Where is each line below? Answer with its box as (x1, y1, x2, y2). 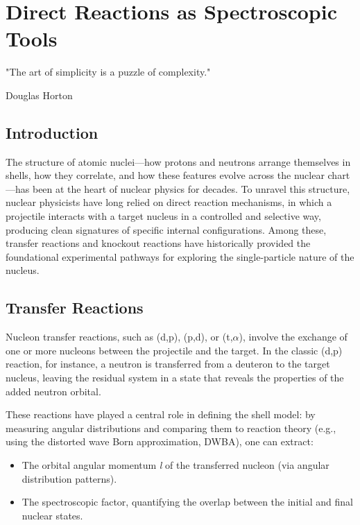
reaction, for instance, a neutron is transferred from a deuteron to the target (6, 356, 330, 371)
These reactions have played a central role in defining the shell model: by (6, 407, 316, 422)
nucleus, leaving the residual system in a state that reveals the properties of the (6, 370, 344, 385)
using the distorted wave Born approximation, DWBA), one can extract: (6, 434, 314, 449)
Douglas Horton (6, 87, 73, 102)
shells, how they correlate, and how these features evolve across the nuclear (6, 168, 325, 182)
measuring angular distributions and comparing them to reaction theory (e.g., (6, 420, 336, 435)
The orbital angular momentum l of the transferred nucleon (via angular (22, 458, 329, 472)
